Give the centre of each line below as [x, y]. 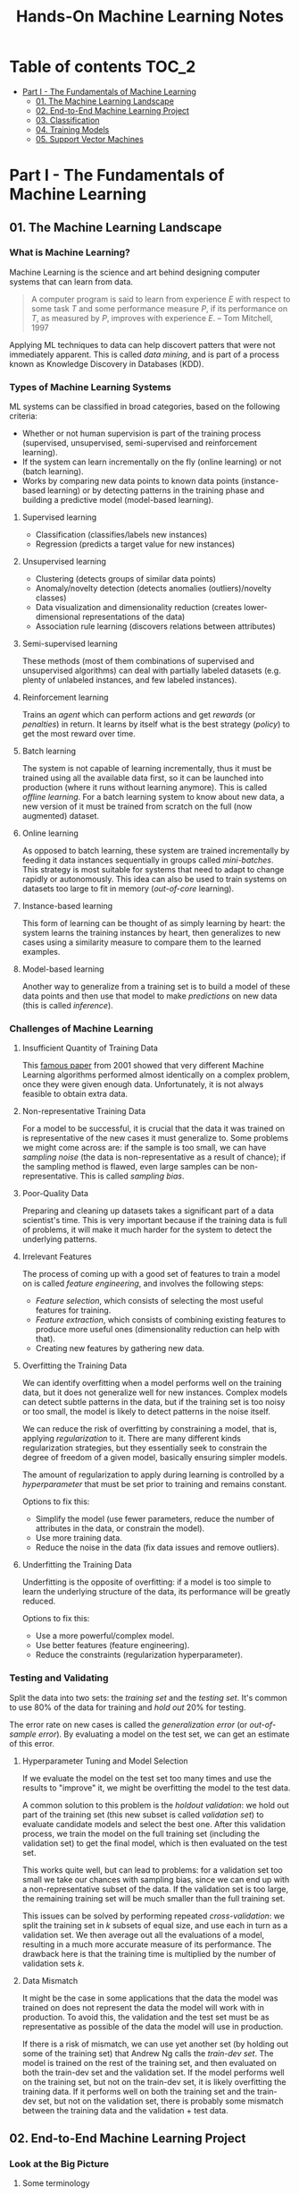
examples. [41, 952]
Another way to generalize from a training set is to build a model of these [156, 987]
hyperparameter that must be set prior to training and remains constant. [154, 1484]
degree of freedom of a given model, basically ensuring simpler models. [154, 1458]
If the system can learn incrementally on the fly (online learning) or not [152, 462]
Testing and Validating [59, 1678]
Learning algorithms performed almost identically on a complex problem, [156, 1075]
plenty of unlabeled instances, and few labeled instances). [129, 680]
